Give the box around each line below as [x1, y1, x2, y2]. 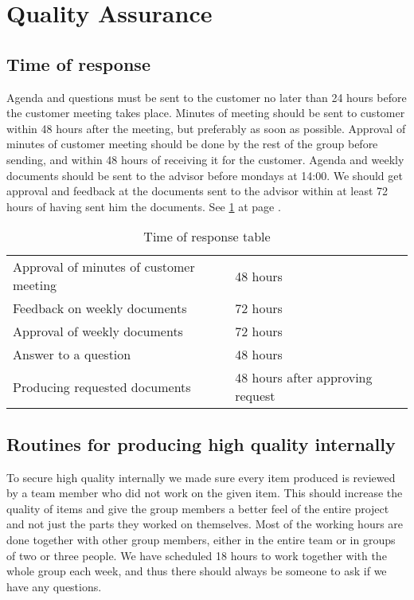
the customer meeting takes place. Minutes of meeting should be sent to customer [6, 104, 405, 121]
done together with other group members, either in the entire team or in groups [6, 531, 396, 547]
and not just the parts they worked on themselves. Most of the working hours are [6, 516, 404, 532]
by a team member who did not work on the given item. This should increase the [6, 484, 403, 501]
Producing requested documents [13, 377, 191, 396]
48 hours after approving [235, 368, 373, 387]
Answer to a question [13, 345, 131, 364]
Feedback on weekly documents [13, 299, 187, 318]
